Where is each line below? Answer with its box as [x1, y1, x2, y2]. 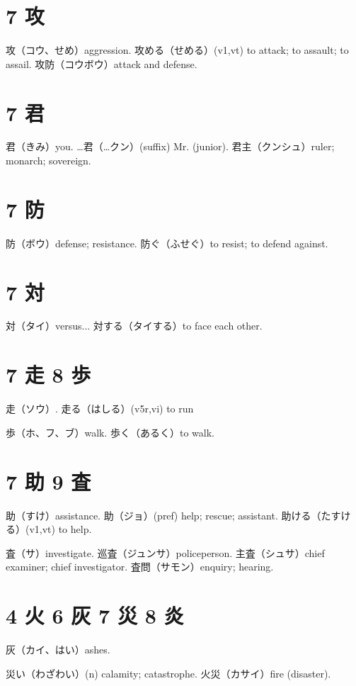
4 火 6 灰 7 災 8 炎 [6, 601, 184, 630]
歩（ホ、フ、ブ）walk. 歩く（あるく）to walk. [6, 424, 214, 439]
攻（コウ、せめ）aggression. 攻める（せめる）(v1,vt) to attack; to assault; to [6, 43, 349, 57]
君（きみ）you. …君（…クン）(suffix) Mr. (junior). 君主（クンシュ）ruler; [6, 139, 335, 154]
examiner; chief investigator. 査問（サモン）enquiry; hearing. [6, 559, 274, 574]
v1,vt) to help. [29, 522, 92, 536]
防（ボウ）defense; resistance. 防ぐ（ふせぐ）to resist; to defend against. [6, 235, 328, 250]
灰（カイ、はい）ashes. [6, 642, 110, 656]
